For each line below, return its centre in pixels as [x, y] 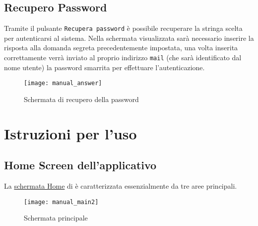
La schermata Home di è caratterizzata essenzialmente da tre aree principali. [121, 186]
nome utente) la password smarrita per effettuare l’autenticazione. [104, 67]
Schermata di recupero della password [81, 99]
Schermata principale [56, 218]
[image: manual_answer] [63, 83]
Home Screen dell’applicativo [80, 165]
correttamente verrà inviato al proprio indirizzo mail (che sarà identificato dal [123, 57]
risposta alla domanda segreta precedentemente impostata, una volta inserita [121, 48]
